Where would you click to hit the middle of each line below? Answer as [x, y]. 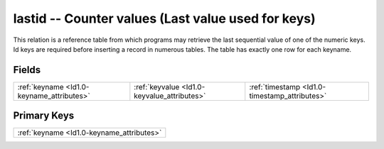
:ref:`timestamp [275, 87]
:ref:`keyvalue [157, 87]
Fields [27, 70]
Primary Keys [44, 116]
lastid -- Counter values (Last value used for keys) [164, 18]
